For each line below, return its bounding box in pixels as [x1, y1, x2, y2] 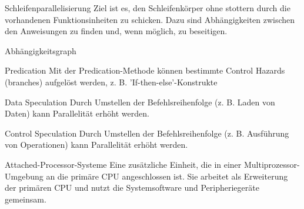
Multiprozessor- [243, 158, 300, 170]
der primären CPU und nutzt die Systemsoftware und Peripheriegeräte [5, 181, 259, 194]
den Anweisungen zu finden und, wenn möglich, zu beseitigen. [5, 25, 228, 37]
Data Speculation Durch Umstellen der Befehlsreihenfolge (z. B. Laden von [5, 95, 275, 108]
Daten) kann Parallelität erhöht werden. [5, 107, 149, 120]
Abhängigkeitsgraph [5, 44, 76, 57]
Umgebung [5, 170, 44, 182]
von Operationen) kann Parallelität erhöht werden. [5, 138, 188, 151]
